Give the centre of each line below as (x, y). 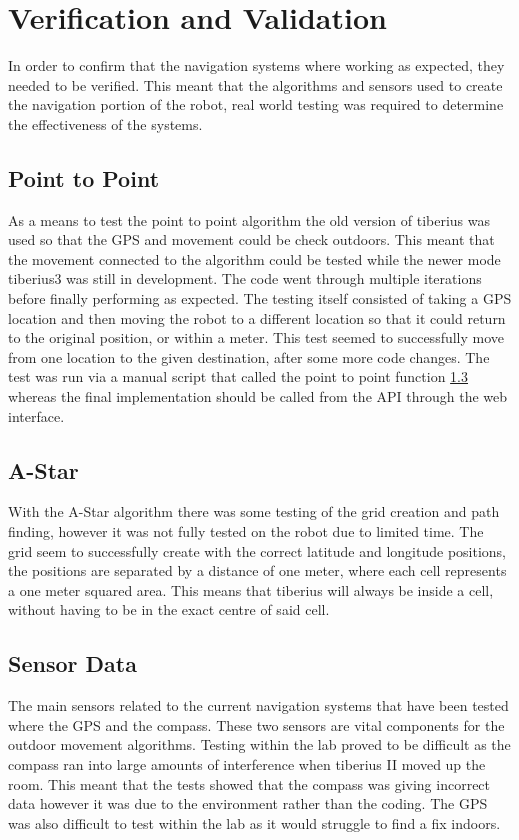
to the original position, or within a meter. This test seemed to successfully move (256, 337)
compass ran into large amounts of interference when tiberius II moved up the (247, 763)
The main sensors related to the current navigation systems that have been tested (258, 705)
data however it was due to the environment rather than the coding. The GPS (248, 803)
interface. (36, 415)
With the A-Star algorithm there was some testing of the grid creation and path (254, 511)
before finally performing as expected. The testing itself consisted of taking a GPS (260, 298)
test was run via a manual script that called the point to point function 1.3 (238, 376)
